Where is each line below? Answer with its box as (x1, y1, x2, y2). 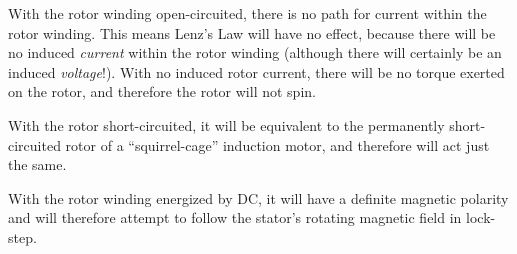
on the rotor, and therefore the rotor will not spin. (8, 81, 316, 102)
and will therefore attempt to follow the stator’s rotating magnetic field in (8, 207, 462, 228)
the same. (8, 154, 67, 175)
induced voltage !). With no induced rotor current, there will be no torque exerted (8, 61, 505, 82)
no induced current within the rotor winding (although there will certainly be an (8, 42, 502, 63)
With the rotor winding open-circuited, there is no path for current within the (8, 3, 487, 23)
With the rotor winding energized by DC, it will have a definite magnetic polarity (8, 187, 509, 208)
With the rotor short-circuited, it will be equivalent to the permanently (8, 114, 445, 135)
